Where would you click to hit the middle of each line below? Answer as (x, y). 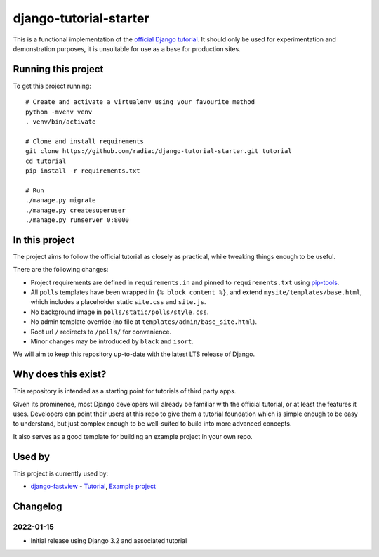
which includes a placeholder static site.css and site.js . (118, 302)
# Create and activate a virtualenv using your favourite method (140, 102)
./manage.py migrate (61, 201)
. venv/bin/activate (61, 122)
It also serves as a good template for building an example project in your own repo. (133, 436)
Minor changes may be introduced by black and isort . (112, 341)
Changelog (38, 506)
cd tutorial (46, 161)
